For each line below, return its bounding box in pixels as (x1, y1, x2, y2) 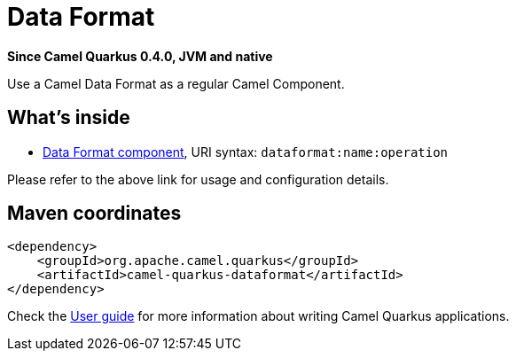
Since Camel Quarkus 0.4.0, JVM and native (7, 48, 273, 64)
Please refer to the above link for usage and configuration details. (7, 171, 389, 187)
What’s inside (7, 106, 130, 129)
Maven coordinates (7, 202, 182, 225)
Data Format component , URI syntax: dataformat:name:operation (43, 144, 449, 160)
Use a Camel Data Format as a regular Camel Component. (7, 75, 345, 91)
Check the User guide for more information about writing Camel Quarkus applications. (7, 308, 510, 324)
